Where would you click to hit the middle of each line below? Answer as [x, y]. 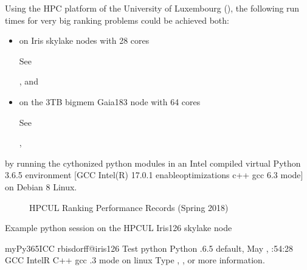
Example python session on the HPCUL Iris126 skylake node [119, 228]
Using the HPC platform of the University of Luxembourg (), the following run [152, 8]
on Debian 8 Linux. [41, 186]
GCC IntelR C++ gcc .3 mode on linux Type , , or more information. [135, 260]
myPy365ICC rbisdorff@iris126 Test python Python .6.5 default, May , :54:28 [149, 248]
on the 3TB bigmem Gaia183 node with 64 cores [110, 101]
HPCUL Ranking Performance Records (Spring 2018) [129, 207]
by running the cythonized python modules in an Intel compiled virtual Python [153, 163]
